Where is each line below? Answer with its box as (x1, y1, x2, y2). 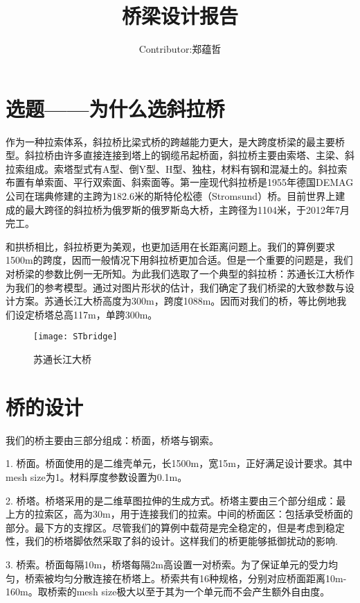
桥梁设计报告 (121, 1, 238, 30)
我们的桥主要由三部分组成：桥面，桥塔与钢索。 (6, 432, 219, 447)
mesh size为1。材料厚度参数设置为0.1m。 (6, 469, 188, 484)
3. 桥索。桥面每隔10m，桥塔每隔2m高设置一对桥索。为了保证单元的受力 (6, 557, 328, 571)
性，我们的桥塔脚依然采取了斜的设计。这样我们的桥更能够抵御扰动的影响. (6, 534, 338, 548)
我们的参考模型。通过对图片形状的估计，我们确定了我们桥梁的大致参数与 (15, 280, 345, 294)
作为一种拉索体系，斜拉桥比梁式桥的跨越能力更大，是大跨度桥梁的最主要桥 (6, 134, 345, 148)
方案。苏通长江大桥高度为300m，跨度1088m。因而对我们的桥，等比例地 (15, 294, 337, 308)
